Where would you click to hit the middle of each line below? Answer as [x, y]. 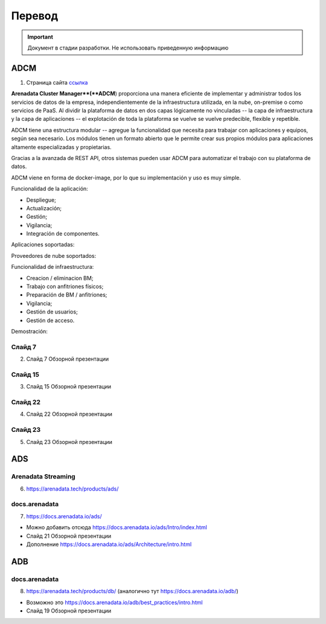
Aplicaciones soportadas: [43, 245]
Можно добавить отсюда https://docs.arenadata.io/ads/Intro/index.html [117, 527]
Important [40, 37]
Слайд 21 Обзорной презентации [69, 536]
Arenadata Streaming [43, 477]
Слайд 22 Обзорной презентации [69, 414]
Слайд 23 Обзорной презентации [69, 442]
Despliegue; [41, 200]
